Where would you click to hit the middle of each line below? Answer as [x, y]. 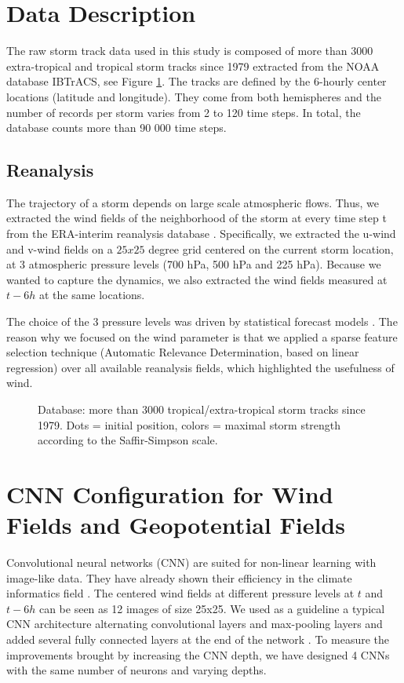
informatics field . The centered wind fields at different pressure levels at [180, 593]
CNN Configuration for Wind [170, 493]
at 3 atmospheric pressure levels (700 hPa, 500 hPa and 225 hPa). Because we [194, 264]
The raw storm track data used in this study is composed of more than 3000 [190, 51]
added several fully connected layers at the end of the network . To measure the [198, 639]
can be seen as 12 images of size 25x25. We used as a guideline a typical [212, 608]
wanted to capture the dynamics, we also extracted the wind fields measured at [197, 279]
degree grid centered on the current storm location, [271, 248]
